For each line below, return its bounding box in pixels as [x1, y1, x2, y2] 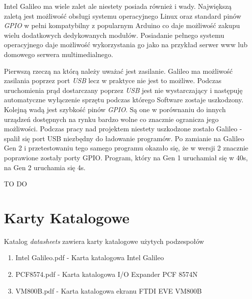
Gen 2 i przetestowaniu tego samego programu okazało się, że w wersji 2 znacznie [4, 143, 249, 153]
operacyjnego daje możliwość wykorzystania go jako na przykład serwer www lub [4, 39, 248, 50]
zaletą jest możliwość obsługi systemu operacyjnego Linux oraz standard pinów [4, 10, 241, 21]
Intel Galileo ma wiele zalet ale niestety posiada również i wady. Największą [4, 1, 232, 11]
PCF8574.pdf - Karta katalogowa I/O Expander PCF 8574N [15, 269, 198, 279]
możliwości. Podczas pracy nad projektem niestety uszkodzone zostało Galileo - [4, 123, 242, 134]
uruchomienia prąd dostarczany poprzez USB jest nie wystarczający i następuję [4, 85, 243, 95]
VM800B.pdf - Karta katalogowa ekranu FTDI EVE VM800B [15, 285, 202, 296]
